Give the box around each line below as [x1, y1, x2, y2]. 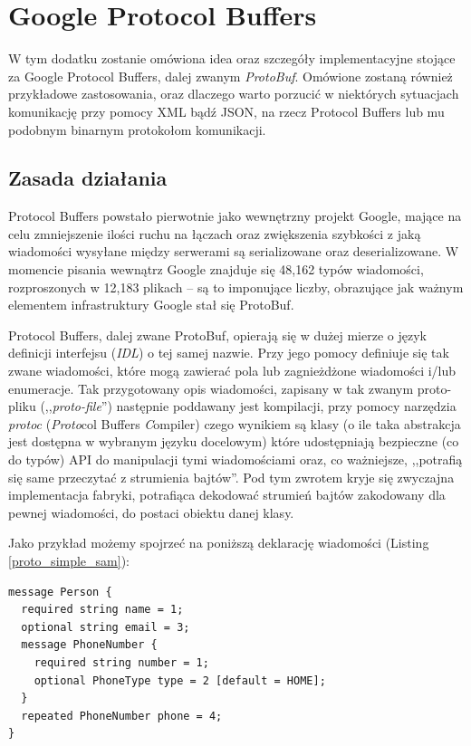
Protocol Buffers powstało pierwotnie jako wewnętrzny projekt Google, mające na [8, 206, 462, 225]
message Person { [8, 585, 112, 598]
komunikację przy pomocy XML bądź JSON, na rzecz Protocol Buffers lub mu [8, 101, 445, 120]
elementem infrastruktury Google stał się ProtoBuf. [8, 295, 294, 314]
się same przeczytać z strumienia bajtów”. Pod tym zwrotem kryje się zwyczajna [8, 467, 455, 486]
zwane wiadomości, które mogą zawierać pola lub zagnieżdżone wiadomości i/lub [8, 361, 457, 380]
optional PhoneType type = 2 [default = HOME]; [34, 674, 326, 687]
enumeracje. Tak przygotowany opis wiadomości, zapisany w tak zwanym [8, 378, 414, 397]
